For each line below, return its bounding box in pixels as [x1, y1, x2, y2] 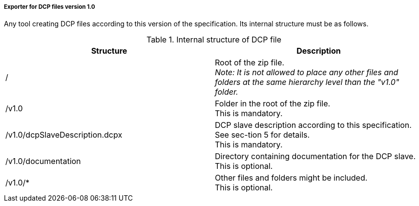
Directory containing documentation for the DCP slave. [215, 151, 416, 162]
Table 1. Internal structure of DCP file [146, 35, 282, 45]
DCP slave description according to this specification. [215, 120, 412, 130]
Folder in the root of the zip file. [215, 99, 331, 109]
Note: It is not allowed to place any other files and [215, 67, 398, 78]
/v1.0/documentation [5, 156, 81, 166]
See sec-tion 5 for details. [215, 130, 310, 140]
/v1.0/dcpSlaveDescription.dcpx [5, 130, 123, 140]
